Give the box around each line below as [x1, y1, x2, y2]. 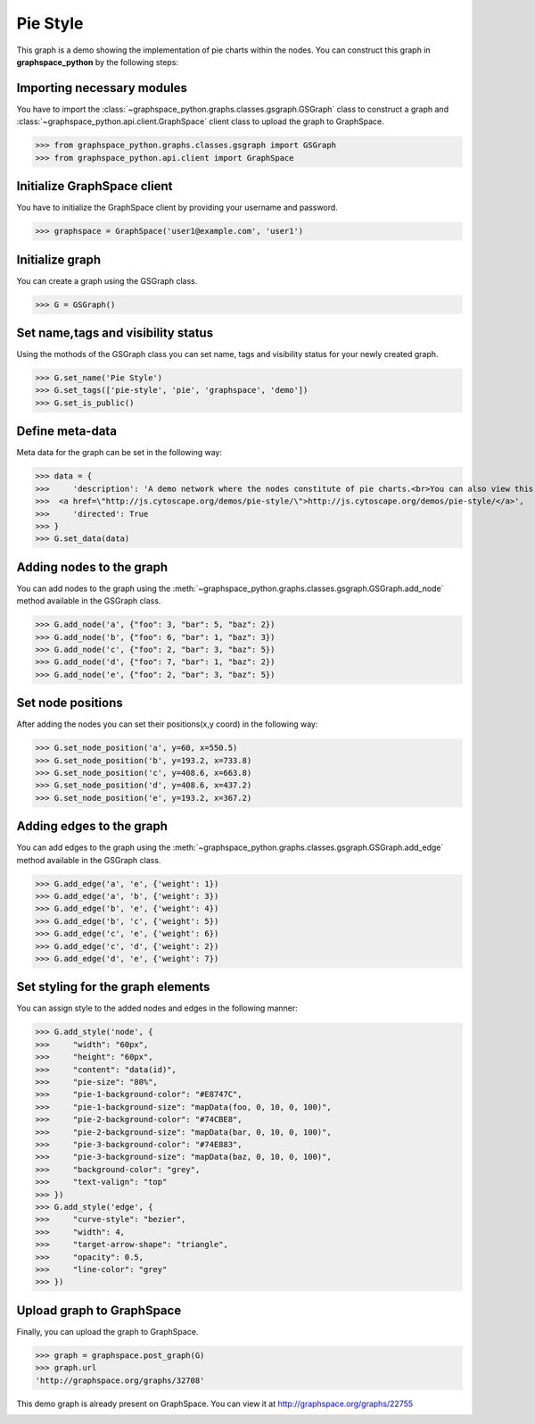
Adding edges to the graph [16, 819, 169, 834]
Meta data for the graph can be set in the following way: [16, 447, 223, 458]
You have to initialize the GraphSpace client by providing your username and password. [16, 202, 338, 213]
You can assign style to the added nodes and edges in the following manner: [16, 1003, 298, 1013]
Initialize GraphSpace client [16, 179, 173, 194]
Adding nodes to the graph [16, 559, 169, 575]
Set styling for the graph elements [16, 979, 210, 995]
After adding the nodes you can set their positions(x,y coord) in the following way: [16, 719, 318, 729]
